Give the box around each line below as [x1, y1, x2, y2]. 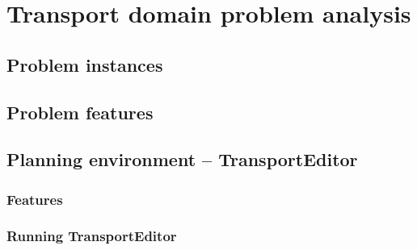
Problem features [6, 99, 154, 124]
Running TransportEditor [6, 226, 177, 246]
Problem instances [6, 52, 163, 77]
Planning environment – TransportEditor [6, 147, 358, 172]
